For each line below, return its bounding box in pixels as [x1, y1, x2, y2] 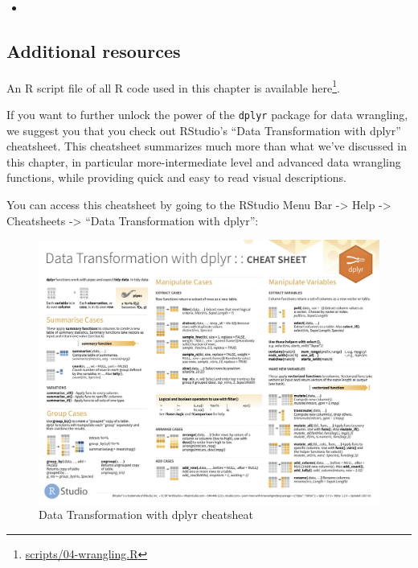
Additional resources [6, 38, 181, 63]
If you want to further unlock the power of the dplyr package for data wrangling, [6, 106, 408, 123]
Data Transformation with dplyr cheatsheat [39, 506, 253, 523]
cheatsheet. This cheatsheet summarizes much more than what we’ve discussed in [6, 138, 407, 154]
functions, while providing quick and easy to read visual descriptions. [6, 169, 346, 186]
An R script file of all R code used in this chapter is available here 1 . [6, 76, 340, 96]
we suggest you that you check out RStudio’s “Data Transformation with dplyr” [6, 121, 401, 138]
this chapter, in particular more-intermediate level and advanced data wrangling [6, 153, 401, 170]
